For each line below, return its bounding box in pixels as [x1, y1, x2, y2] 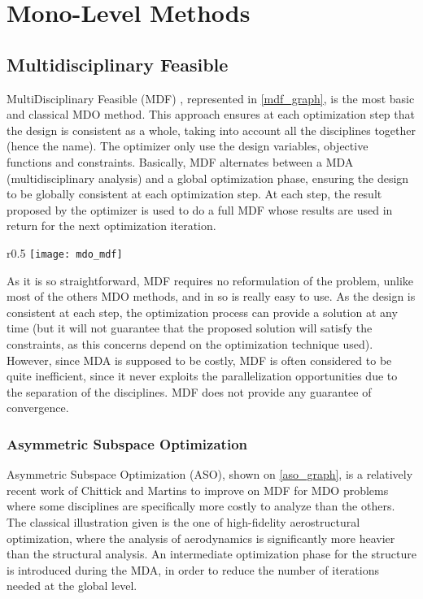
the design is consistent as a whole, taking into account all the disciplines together [7, 121, 416, 138]
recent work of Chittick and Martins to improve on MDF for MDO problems [7, 481, 389, 498]
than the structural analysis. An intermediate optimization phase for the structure [7, 545, 416, 562]
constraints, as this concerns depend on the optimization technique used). [7, 335, 373, 352]
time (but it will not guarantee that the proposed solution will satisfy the [7, 319, 373, 336]
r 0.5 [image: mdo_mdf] [7, 244, 123, 261]
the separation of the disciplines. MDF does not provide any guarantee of [7, 383, 372, 400]
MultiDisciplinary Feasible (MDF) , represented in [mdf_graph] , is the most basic [7, 89, 415, 106]
